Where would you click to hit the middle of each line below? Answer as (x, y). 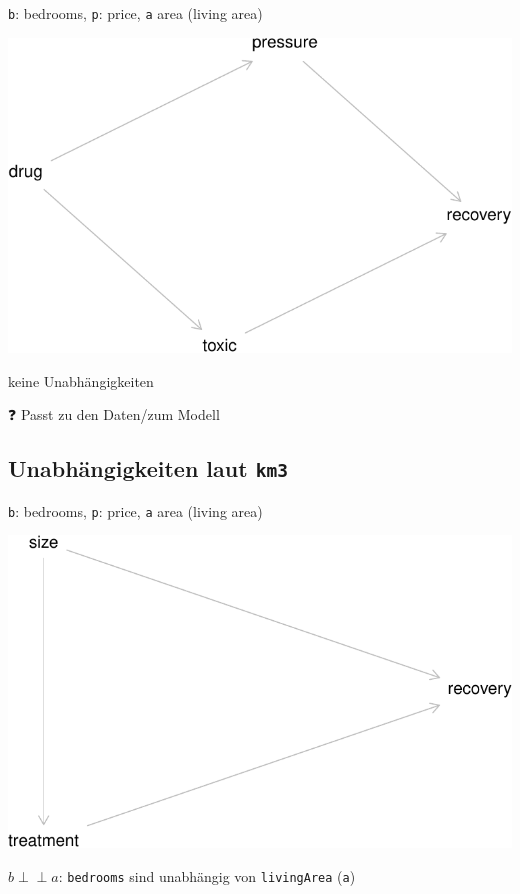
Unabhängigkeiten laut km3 (148, 468)
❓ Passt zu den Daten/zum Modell (114, 414)
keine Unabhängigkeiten (81, 380)
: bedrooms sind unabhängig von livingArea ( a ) (207, 875)
